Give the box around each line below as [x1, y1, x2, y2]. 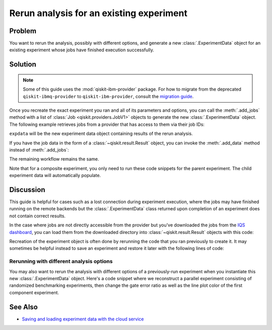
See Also [9, 302, 38, 311]
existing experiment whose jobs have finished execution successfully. [9, 47, 155, 53]
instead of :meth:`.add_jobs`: [9, 146, 69, 153]
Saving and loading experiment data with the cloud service [22, 316, 144, 322]
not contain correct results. [9, 213, 65, 219]
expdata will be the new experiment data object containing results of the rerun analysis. [9, 131, 193, 137]
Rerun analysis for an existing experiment [9, 8, 187, 19]
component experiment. [9, 289, 59, 295]
